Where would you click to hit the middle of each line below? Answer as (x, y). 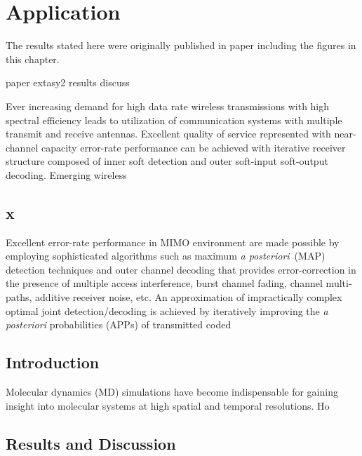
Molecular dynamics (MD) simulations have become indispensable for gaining (172, 392)
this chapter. (33, 59)
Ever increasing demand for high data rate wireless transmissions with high (168, 106)
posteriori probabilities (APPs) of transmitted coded (119, 324)
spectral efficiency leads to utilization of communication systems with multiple (174, 120)
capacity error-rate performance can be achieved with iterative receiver (193, 147)
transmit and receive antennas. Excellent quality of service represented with (168, 134)
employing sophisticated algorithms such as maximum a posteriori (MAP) (166, 256)
